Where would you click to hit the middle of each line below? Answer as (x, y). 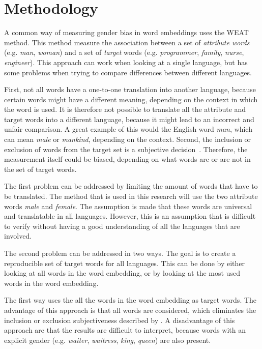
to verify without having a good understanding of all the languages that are (122, 226)
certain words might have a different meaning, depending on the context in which (131, 99)
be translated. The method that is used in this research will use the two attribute (131, 196)
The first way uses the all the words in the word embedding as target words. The (130, 300)
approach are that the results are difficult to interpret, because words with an (125, 330)
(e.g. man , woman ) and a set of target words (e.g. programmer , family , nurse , (124, 52)
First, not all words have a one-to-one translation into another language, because (130, 89)
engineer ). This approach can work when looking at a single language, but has (126, 62)
